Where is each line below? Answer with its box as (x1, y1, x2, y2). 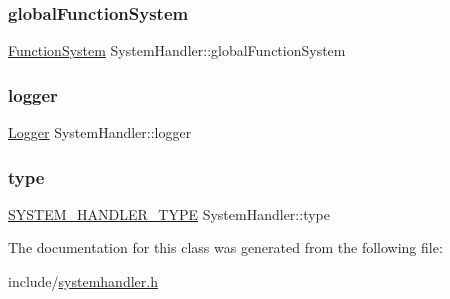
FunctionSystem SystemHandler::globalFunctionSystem (8, 40, 346, 61)
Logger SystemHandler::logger (8, 122, 192, 143)
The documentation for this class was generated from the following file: (8, 237, 443, 258)
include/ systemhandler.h (8, 271, 158, 292)
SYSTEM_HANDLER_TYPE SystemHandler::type (8, 203, 330, 224)
